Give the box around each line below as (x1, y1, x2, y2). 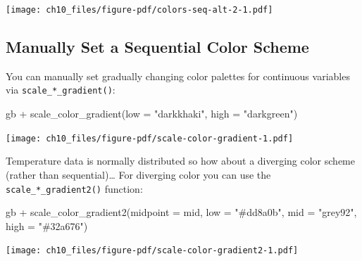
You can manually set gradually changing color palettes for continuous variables (6, 68, 350, 83)
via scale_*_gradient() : (6, 82, 116, 97)
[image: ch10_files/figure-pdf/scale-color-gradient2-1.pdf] (6, 246, 299, 256)
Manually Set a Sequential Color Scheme (6, 36, 309, 58)
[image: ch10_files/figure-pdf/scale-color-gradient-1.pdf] (6, 133, 294, 144)
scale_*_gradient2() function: (6, 181, 143, 196)
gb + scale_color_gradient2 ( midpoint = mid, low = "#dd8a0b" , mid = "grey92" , (6, 205, 357, 219)
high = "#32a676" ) (6, 218, 88, 233)
